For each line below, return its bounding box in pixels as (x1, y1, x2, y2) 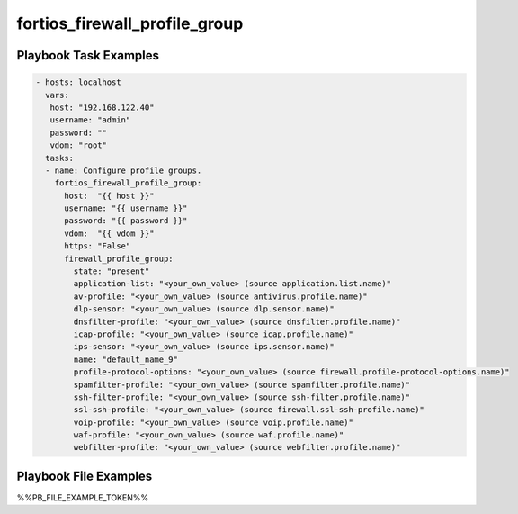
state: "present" (73, 266, 150, 276)
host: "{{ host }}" (64, 190, 155, 201)
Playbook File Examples (16, 468, 153, 483)
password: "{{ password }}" (64, 216, 188, 226)
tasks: (45, 153, 75, 163)
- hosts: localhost (35, 77, 121, 87)
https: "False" (64, 241, 131, 251)
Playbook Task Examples (16, 48, 160, 63)
